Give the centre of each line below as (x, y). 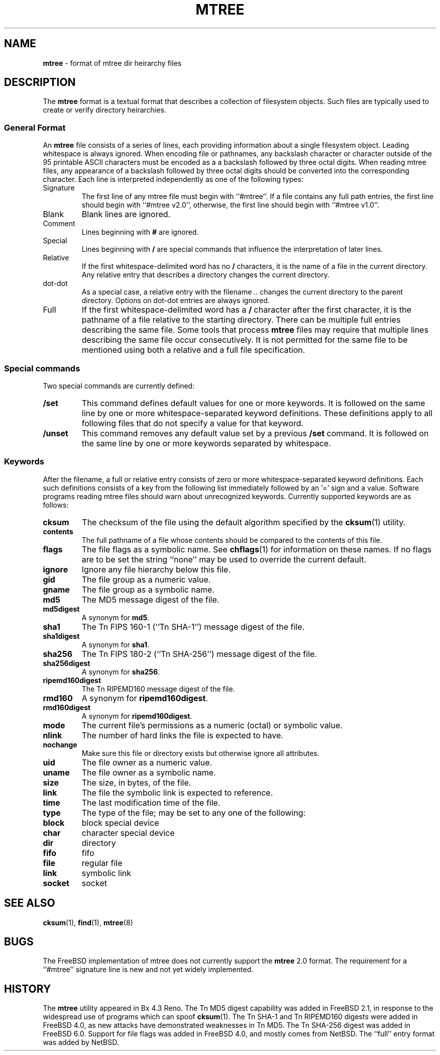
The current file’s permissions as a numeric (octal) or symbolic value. (212, 725)
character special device (128, 833)
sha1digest (61, 636)
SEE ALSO (30, 903)
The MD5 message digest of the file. (150, 599)
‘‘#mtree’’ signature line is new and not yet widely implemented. (148, 970)
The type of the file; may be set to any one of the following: (194, 812)
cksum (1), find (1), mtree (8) (88, 922)
